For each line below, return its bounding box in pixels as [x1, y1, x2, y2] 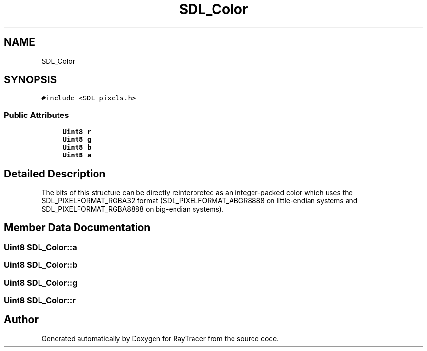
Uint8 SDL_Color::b [4, 260, 78, 270]
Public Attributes [4, 110, 69, 120]
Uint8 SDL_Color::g [4, 277, 78, 288]
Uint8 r [62, 128, 92, 136]
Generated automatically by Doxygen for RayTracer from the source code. [41, 334, 279, 343]
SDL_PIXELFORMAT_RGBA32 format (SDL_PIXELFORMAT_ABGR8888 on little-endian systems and [41, 196, 358, 205]
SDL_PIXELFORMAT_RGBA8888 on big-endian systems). [41, 205, 224, 214]
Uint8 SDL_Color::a [4, 242, 77, 252]
